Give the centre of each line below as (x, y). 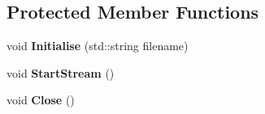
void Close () (41, 100)
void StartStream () (61, 72)
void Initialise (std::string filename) (98, 46)
